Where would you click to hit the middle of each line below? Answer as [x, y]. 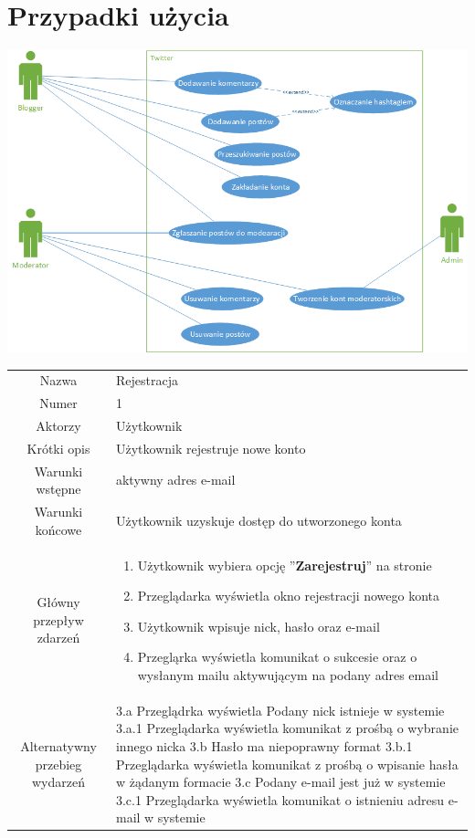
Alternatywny [58, 745]
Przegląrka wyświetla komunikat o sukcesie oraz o [277, 657]
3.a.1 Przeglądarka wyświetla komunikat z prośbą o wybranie [287, 728]
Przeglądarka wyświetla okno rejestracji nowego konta [289, 596]
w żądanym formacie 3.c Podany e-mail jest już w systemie [280, 782]
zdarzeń [58, 638]
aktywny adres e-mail [175, 480]
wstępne [58, 489]
